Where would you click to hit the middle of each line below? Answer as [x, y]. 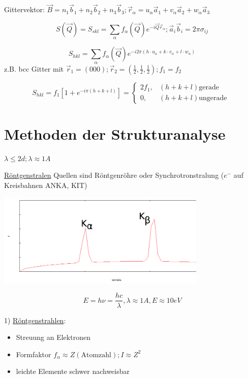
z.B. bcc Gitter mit [34, 68]
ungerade [213, 98]
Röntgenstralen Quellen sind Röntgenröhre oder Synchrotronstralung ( [114, 175]
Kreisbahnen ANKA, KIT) [46, 185]
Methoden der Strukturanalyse [115, 133]
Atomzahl [96, 355]
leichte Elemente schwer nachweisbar [73, 371]
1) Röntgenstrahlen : [35, 320]
